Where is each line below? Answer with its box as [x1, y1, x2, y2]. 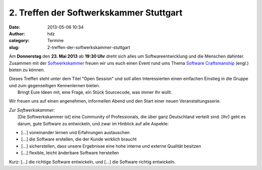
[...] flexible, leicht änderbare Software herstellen [21, 150, 119, 156]
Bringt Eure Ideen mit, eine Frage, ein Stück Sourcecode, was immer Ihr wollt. [17, 90, 172, 95]
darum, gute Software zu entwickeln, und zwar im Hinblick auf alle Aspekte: [17, 121, 169, 126]
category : [9, 38, 30, 44]
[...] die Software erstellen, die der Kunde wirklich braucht [21, 136, 137, 142]
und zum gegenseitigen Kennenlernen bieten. [9, 82, 100, 88]
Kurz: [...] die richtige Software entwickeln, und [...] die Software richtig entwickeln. [9, 159, 176, 165]
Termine [47, 38, 64, 44]
